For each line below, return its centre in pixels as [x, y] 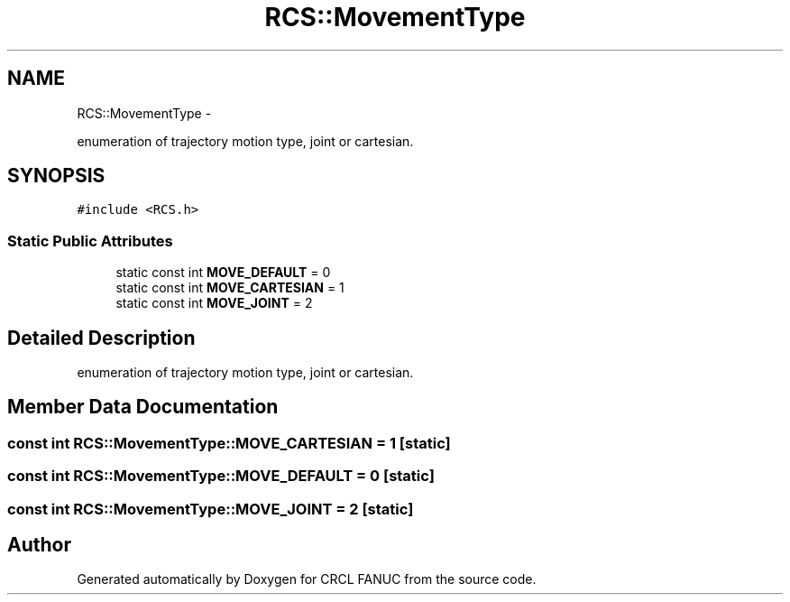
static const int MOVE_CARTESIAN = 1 [230, 288]
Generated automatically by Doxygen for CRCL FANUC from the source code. [307, 579]
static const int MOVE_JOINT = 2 [214, 303]
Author [39, 545]
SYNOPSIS [56, 176]
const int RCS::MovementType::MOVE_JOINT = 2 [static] [211, 509]
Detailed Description [101, 338]
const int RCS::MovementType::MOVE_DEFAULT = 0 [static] [221, 476]
